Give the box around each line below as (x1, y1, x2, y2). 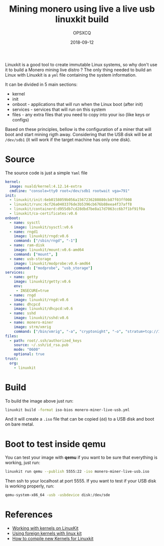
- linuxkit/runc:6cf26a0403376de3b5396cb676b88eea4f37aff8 (9, 202, 132, 207)
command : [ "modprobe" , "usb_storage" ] (14, 265, 93, 270)
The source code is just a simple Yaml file (5, 170, 88, 176)
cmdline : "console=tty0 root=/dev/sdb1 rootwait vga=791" (9, 188, 130, 193)
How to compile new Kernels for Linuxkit (12, 536, 94, 542)
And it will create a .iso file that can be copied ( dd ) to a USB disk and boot (5, 416, 155, 422)
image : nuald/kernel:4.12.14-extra (9, 184, 82, 189)
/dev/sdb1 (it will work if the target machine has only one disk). (5, 137, 131, 142)
